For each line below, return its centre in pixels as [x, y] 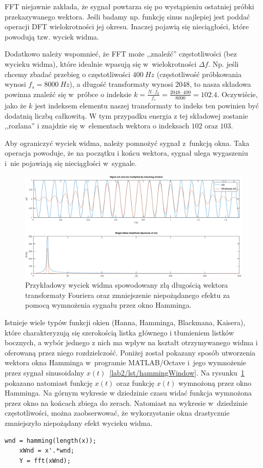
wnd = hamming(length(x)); [50, 441]
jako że [16, 105]
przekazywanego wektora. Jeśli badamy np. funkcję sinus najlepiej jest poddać [127, 16]
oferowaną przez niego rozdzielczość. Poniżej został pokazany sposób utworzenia [130, 352]
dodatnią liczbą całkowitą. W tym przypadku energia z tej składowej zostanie [126, 115]
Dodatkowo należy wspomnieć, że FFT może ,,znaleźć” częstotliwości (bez [121, 54]
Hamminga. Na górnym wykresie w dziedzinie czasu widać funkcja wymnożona [128, 393]
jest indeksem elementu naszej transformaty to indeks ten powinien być [147, 105]
